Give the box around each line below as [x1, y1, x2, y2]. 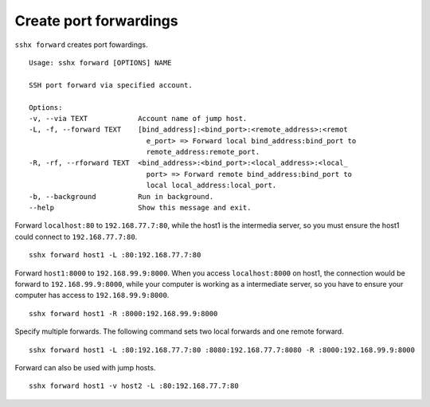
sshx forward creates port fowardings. [14, 40, 148, 49]
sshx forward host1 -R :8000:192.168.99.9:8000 [29, 309, 218, 318]
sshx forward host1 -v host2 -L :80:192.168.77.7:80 [29, 382, 239, 390]
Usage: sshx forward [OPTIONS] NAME [29, 58, 172, 67]
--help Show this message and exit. [29, 203, 252, 213]
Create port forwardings [14, 12, 178, 29]
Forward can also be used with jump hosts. [14, 362, 156, 372]
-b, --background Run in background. [29, 192, 214, 201]
